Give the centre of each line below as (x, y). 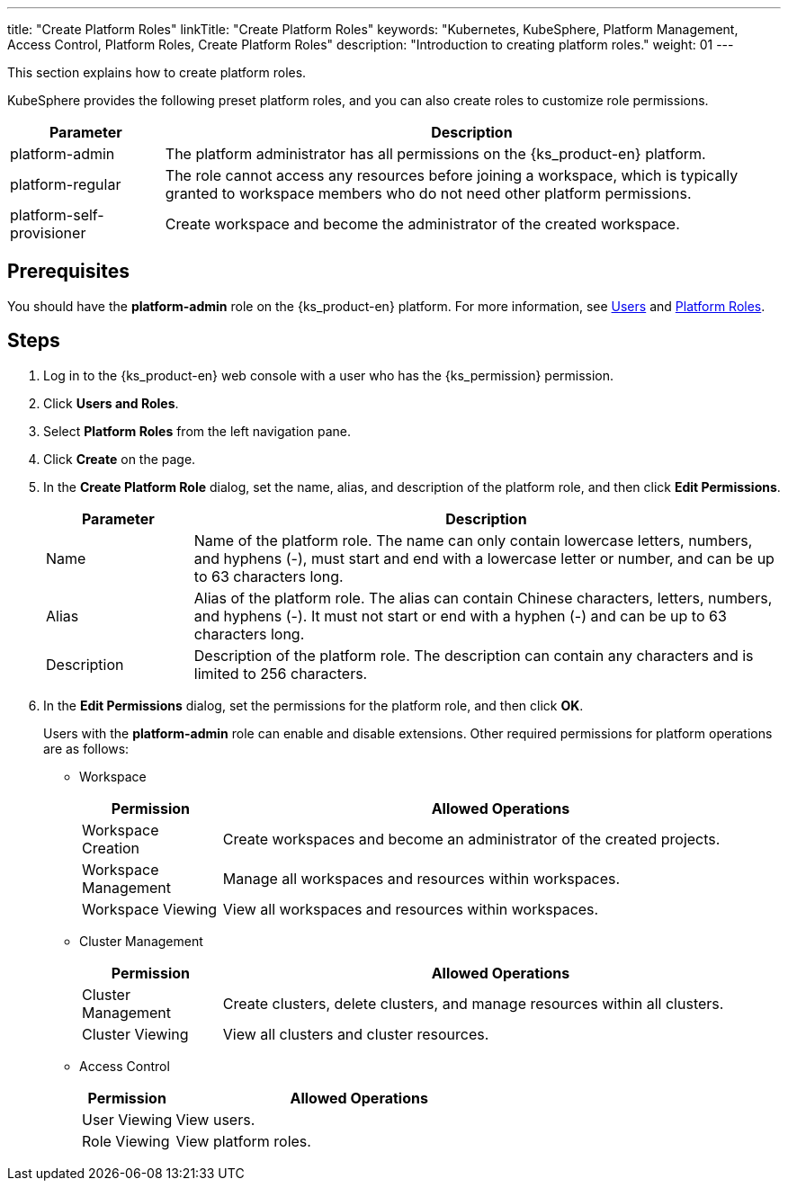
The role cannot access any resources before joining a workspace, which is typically (452, 175)
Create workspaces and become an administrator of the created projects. (471, 839)
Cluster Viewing (135, 1034)
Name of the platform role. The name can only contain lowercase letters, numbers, (473, 540)
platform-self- (57, 215)
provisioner (48, 233)
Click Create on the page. (120, 459)
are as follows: (86, 748)
